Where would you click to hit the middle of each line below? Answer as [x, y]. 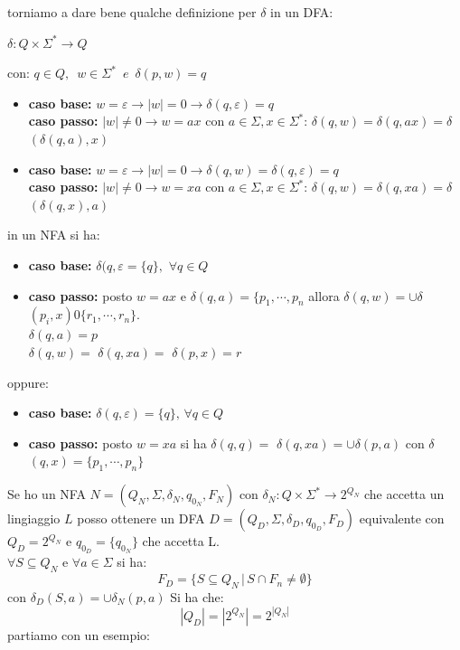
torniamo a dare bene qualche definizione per [132, 12]
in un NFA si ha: [54, 235]
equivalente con [402, 518]
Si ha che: [197, 596]
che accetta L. [181, 541]
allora [324, 295]
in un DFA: [302, 12]
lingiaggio [34, 518]
